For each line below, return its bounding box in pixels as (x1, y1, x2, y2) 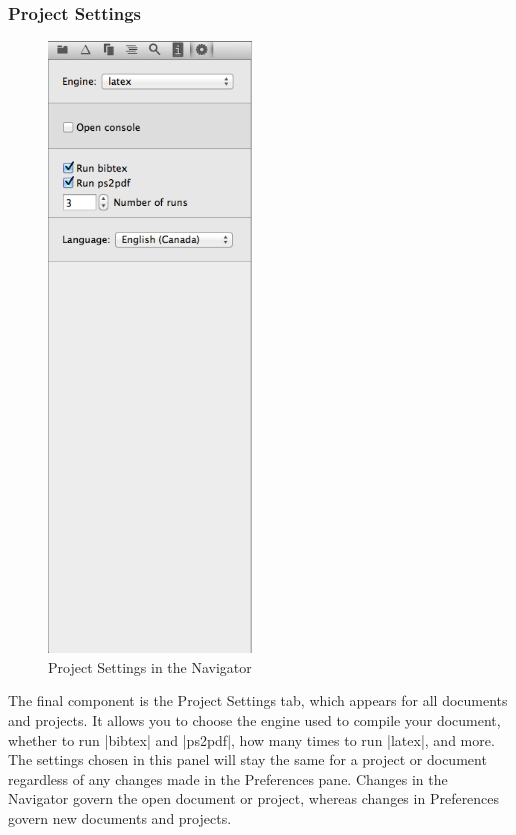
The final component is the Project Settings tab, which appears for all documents (8, 690, 508, 711)
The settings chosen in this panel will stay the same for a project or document (8, 749, 487, 770)
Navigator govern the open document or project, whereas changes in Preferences (8, 788, 500, 809)
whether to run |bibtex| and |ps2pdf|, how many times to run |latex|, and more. (8, 729, 495, 750)
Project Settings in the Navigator (48, 656, 252, 677)
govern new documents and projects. (8, 808, 232, 828)
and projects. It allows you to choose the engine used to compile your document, (8, 710, 501, 731)
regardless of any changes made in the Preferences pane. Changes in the (8, 768, 448, 789)
